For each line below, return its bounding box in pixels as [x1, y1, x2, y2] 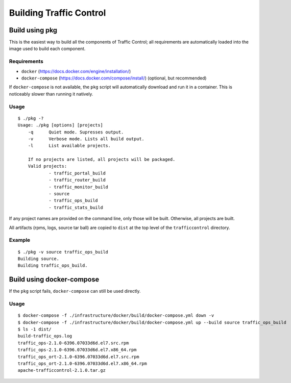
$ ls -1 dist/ [18, 326, 51, 332]
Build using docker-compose [9, 275, 99, 284]
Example [9, 237, 30, 244]
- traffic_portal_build [48, 170, 106, 176]
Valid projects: [27, 163, 67, 169]
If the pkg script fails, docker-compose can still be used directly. [9, 288, 141, 294]
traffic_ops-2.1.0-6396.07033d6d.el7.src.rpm [18, 340, 129, 346]
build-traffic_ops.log [18, 333, 73, 339]
